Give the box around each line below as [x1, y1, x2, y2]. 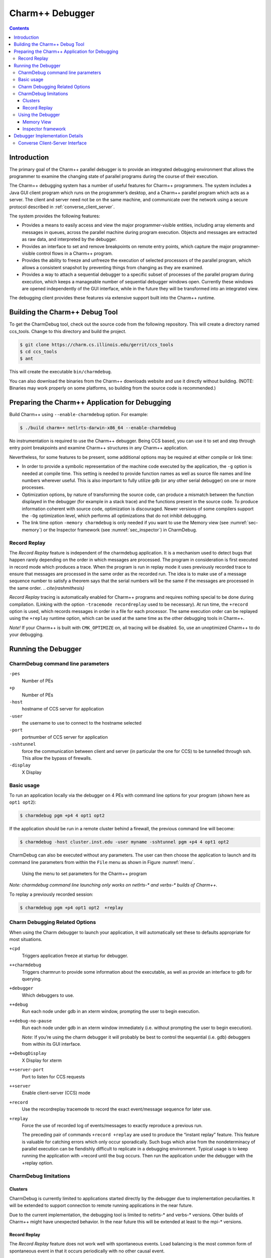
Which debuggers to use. [22, 992, 74, 998]
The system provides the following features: [9, 213, 100, 219]
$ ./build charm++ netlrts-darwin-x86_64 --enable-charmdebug [20, 425, 176, 431]
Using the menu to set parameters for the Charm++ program [22, 871, 147, 877]
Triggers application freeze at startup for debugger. [22, 953, 128, 959]
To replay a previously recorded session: [9, 891, 94, 897]
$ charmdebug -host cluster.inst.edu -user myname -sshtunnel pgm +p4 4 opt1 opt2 [20, 839, 229, 845]
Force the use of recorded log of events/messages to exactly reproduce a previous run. [22, 1122, 203, 1128]
